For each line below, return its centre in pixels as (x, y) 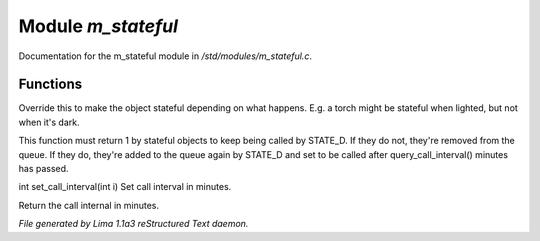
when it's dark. (49, 122)
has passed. (43, 169)
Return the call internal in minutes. (89, 205)
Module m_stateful (98, 26)
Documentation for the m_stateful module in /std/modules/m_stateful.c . (165, 56)
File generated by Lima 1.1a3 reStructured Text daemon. (133, 224)
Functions (50, 84)
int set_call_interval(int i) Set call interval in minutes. (125, 187)
